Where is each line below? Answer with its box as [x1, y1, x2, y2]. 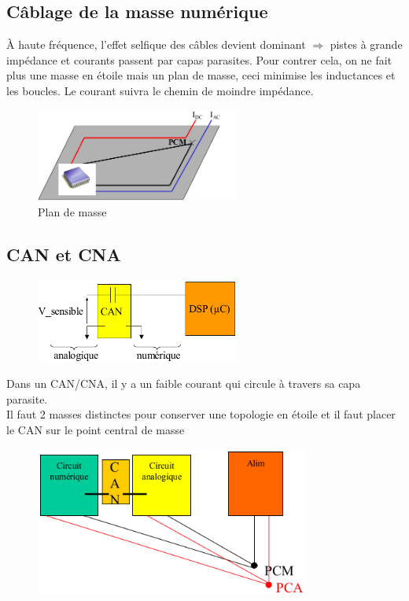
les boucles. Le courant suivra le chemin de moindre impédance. [6, 82, 314, 98]
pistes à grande [330, 36, 403, 53]
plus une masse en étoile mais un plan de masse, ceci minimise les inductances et [6, 67, 396, 83]
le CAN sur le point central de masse [6, 421, 185, 437]
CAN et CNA [6, 242, 121, 266]
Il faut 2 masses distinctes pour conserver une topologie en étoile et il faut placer [6, 406, 396, 422]
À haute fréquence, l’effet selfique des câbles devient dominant [6, 36, 306, 53]
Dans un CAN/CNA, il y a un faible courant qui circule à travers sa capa [6, 375, 361, 392]
